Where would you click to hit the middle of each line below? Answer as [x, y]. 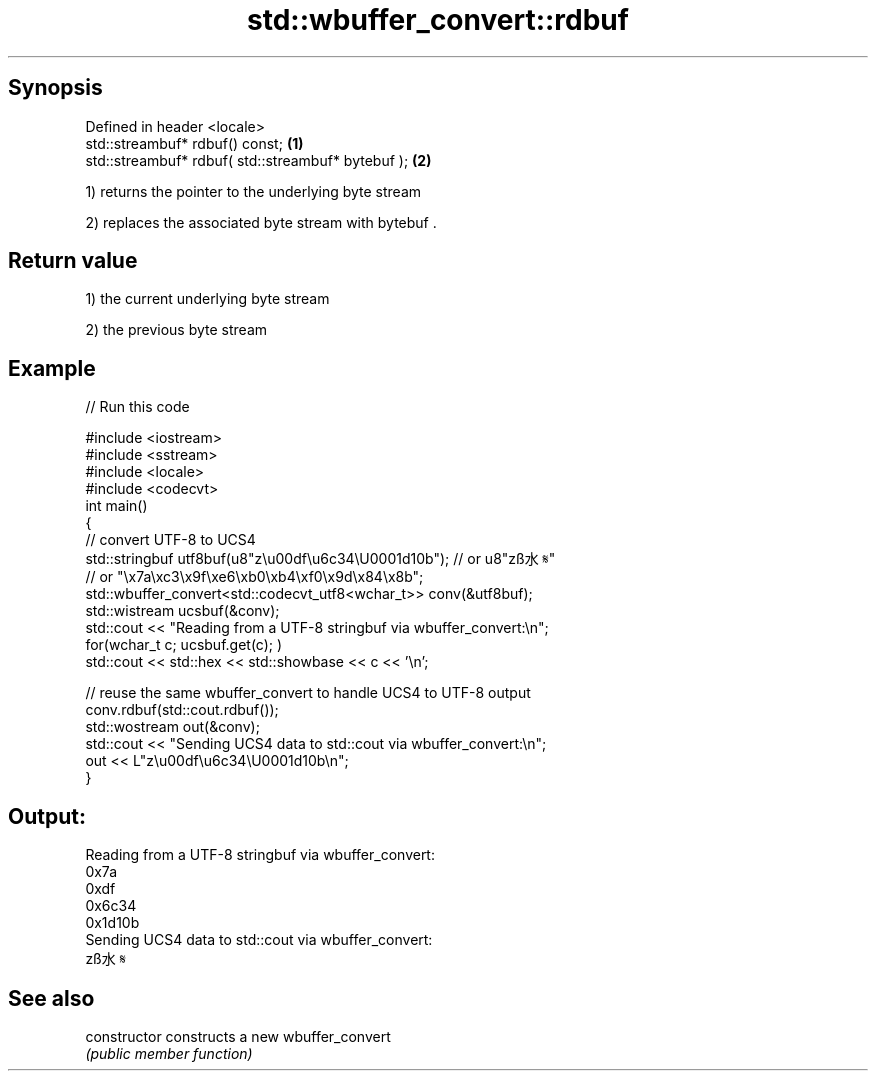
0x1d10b [112, 923]
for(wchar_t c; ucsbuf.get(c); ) [184, 645]
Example [52, 368]
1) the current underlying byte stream [207, 299]
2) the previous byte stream [176, 330]
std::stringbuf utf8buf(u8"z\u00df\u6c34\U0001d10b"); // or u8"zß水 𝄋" [320, 559]
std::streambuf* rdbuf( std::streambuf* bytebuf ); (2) [258, 160]
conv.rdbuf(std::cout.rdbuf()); [182, 710]
